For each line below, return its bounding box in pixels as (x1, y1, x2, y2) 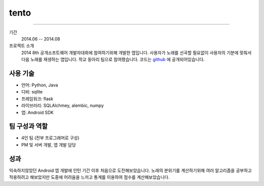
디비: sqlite (21, 89, 43, 95)
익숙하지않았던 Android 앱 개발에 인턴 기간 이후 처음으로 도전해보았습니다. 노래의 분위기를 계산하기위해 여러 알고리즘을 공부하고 (9, 167, 252, 173)
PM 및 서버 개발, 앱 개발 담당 (21, 142, 76, 147)
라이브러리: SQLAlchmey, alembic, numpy (21, 103, 104, 108)
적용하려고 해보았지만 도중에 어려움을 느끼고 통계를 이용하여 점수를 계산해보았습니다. (9, 174, 170, 180)
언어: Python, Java (21, 82, 58, 88)
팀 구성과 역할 (9, 122, 48, 130)
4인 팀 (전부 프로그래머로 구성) (21, 135, 80, 141)
